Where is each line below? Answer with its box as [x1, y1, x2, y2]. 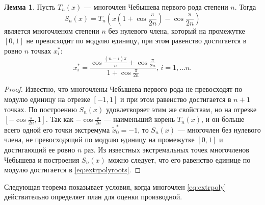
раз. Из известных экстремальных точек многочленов [84, 144, 249, 155]
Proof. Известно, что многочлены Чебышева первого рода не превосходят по [4, 84, 243, 94]
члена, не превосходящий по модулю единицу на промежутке [4, 134, 195, 145]
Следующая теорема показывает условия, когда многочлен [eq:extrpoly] [4, 181, 226, 192]
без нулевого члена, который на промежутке [108, 25, 245, 36]
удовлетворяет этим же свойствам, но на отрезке [105, 104, 257, 114]
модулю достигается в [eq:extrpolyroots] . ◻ [4, 164, 141, 175]
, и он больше [201, 114, 245, 124]
